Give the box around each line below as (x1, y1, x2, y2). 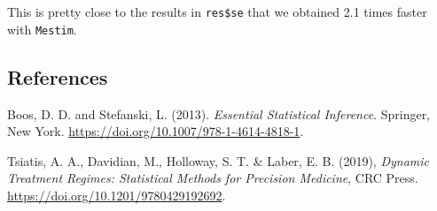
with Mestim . (7, 19, 77, 38)
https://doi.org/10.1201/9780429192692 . (7, 185, 226, 204)
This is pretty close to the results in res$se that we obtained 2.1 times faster (7, 3, 427, 20)
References (7, 63, 108, 90)
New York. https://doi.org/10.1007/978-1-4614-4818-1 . (7, 122, 304, 140)
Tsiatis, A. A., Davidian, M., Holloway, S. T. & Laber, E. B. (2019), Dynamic (7, 151, 429, 170)
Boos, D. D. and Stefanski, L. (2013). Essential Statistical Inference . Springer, (7, 104, 431, 123)
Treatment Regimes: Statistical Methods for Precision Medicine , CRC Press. (7, 169, 418, 187)
